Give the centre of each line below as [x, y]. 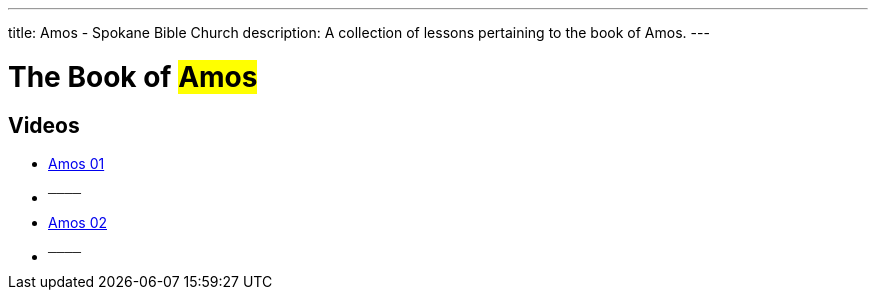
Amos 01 [76, 163]
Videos [44, 125]
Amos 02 [78, 222]
